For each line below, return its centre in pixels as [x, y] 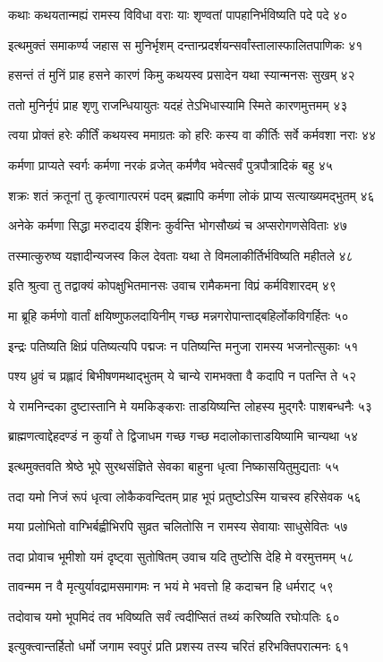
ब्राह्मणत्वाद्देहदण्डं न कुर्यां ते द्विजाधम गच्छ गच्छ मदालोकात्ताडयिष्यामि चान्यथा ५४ [183, 436]
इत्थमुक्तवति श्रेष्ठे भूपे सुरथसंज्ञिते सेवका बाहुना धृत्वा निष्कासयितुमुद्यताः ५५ [174, 465]
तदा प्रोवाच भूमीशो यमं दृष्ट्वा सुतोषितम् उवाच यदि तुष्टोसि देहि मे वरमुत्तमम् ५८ [181, 556]
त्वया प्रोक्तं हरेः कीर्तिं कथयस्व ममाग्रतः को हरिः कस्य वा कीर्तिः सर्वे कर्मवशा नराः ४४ [192, 135]
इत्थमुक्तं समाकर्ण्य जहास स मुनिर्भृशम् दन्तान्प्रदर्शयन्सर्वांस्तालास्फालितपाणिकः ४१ [186, 44]
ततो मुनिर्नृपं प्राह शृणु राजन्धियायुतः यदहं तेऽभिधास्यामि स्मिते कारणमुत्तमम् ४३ [178, 104]
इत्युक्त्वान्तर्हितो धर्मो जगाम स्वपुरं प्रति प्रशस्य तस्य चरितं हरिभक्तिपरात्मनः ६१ [179, 646]
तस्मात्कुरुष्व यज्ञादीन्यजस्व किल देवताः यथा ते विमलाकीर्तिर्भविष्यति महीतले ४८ [181, 255]
